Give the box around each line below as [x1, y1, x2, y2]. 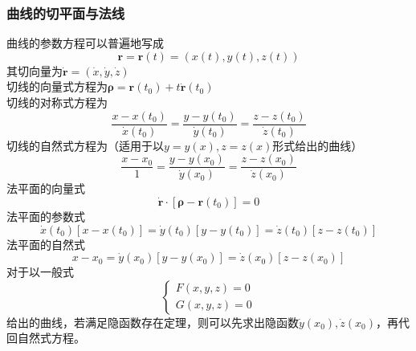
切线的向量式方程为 [6, 78, 108, 95]
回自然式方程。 [6, 329, 85, 346]
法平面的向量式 [6, 180, 85, 197]
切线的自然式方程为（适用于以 [6, 137, 164, 153]
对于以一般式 [6, 263, 74, 280]
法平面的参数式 [6, 207, 85, 224]
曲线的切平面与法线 [6, 2, 125, 22]
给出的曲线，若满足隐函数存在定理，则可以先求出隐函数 [6, 313, 299, 330]
